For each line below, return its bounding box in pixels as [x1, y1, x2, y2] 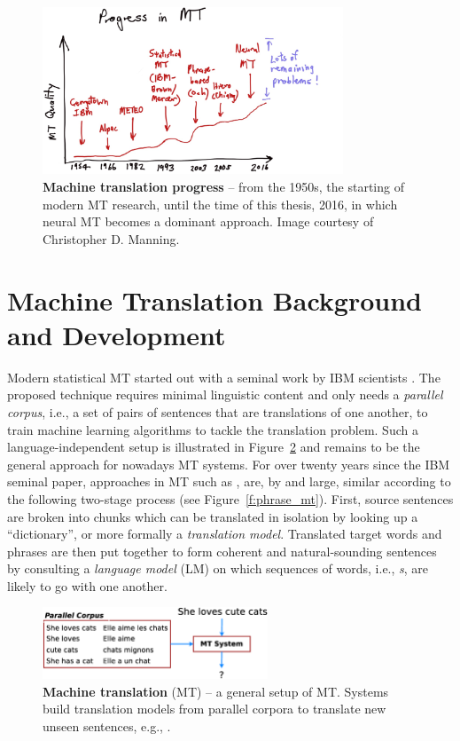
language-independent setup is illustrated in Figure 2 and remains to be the [7, 438, 420, 456]
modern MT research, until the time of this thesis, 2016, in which [43, 194, 398, 213]
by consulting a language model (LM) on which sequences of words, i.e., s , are [7, 559, 429, 578]
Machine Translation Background [7, 281, 422, 318]
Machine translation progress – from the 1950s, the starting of [43, 177, 404, 196]
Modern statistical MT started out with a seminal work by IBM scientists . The [7, 367, 441, 386]
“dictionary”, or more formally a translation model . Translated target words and [7, 524, 442, 543]
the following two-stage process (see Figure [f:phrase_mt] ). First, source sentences [7, 489, 454, 508]
